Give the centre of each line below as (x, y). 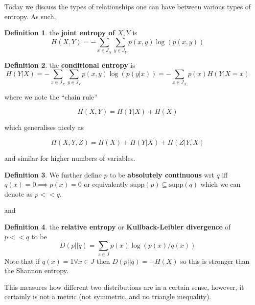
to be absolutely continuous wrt (162, 174)
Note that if (22, 261)
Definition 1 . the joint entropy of (60, 33)
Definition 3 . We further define (53, 174)
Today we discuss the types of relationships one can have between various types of (128, 6)
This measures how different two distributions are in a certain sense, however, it (124, 287)
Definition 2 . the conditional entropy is (70, 64)
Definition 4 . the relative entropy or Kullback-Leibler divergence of (117, 227)
